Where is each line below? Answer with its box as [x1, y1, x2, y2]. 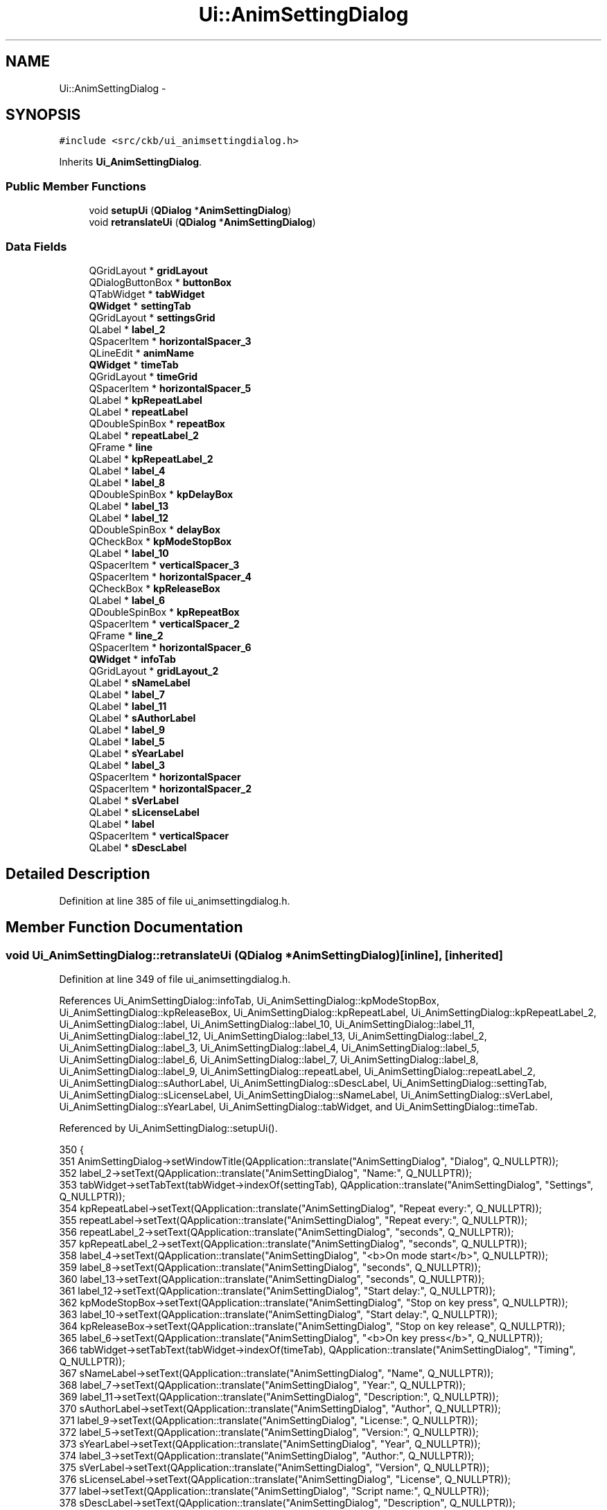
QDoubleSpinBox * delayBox [89, 523, 220, 535]
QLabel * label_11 [89, 700, 167, 712]
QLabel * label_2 [89, 323, 166, 335]
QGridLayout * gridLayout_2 [89, 664, 219, 677]
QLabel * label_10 [89, 547, 169, 559]
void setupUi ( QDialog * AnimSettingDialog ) [89, 204, 292, 217]
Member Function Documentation [6, 918, 243, 936]
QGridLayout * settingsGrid [89, 311, 215, 323]
